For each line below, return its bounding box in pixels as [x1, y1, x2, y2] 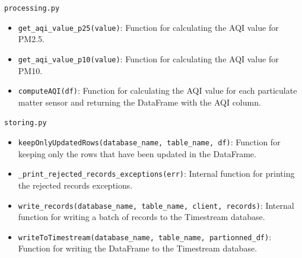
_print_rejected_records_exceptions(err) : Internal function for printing [18, 167, 295, 180]
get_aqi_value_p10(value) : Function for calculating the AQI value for [18, 52, 279, 65]
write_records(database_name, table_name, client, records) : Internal [18, 199, 294, 211]
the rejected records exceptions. [18, 179, 133, 191]
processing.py [4, 4, 60, 12]
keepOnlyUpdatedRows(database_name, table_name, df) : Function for [18, 136, 281, 148]
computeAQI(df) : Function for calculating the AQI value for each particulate [18, 84, 297, 97]
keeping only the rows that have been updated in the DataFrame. [18, 147, 256, 160]
